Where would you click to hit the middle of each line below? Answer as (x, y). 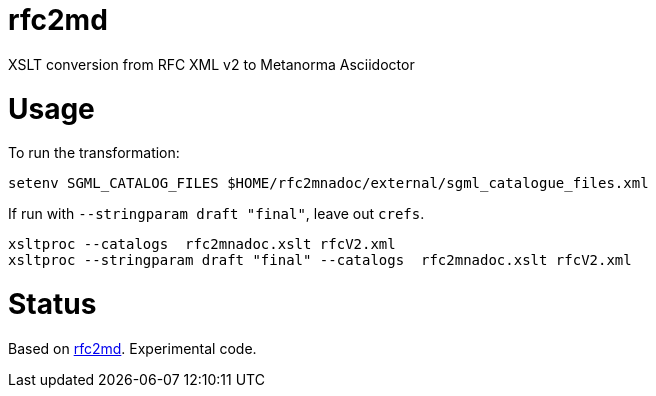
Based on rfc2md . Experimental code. (132, 348)
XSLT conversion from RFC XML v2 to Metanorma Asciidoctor (211, 64)
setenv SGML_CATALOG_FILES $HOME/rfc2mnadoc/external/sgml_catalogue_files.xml (328, 183)
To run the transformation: (94, 153)
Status (52, 304)
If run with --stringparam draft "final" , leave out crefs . (216, 214)
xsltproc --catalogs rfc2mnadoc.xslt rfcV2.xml (202, 244)
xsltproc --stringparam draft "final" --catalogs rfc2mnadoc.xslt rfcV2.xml (320, 260)
